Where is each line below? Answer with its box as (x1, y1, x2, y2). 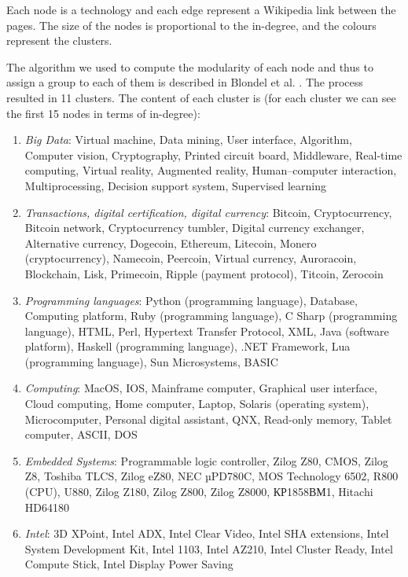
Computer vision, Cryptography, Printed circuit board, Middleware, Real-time (24, 146, 402, 163)
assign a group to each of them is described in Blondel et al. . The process (6, 74, 363, 90)
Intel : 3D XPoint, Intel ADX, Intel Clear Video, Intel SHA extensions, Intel (24, 525, 389, 542)
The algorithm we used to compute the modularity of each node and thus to (6, 58, 373, 75)
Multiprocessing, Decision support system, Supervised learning (24, 177, 327, 193)
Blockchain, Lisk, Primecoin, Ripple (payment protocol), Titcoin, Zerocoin (24, 265, 384, 281)
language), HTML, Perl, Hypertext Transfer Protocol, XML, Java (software (24, 322, 389, 339)
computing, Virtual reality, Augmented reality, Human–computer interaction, (24, 162, 397, 178)
